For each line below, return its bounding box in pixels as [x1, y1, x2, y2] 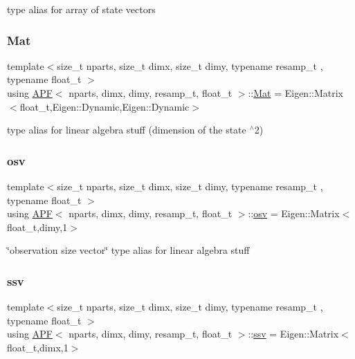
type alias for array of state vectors [7, 2, 156, 16]
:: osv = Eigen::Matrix [248, 206, 340, 221]
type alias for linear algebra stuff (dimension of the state [7, 122, 246, 137]
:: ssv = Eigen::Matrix [248, 326, 339, 341]
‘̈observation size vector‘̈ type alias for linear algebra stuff [7, 243, 250, 257]
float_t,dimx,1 [7, 340, 69, 354]
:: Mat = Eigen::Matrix [248, 86, 343, 100]
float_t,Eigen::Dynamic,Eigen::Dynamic [19, 99, 190, 113]
